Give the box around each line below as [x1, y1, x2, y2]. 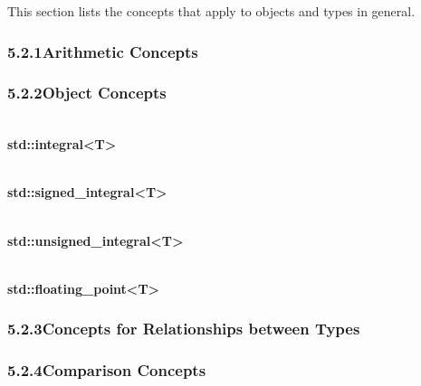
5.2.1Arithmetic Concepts [7, 40, 198, 62]
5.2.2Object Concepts [7, 81, 167, 104]
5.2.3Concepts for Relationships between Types [7, 317, 360, 340]
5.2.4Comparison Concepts [7, 359, 206, 381]
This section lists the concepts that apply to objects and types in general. [7, 2, 416, 20]
